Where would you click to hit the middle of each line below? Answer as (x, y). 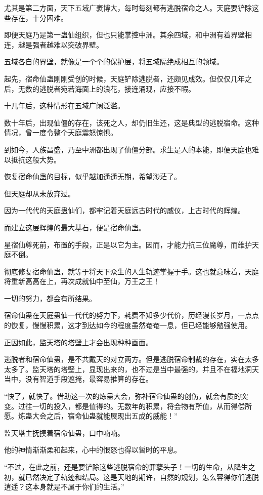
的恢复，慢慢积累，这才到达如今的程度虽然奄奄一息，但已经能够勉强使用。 (128, 325)
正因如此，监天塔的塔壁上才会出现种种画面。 (78, 342)
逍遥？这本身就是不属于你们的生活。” (64, 487)
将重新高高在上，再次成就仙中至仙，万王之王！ (82, 281)
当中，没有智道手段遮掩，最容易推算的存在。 (78, 379)
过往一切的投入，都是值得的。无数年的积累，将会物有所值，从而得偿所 (135, 406)
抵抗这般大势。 (36, 159)
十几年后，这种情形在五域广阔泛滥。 (64, 106)
